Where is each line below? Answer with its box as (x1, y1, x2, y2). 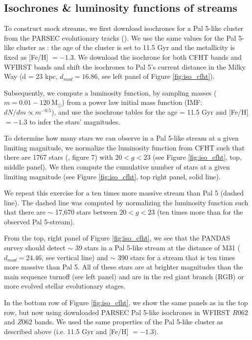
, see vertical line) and (42, 252, 108, 262)
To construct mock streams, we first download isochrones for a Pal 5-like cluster (4, 23, 244, 33)
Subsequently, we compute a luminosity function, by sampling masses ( (4, 87, 217, 97)
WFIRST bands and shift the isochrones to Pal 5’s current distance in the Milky (4, 61, 246, 72)
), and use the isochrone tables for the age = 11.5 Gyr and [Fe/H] (51, 106, 249, 117)
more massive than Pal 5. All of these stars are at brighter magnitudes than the (4, 262, 243, 272)
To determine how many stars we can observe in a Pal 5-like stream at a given (4, 133, 239, 143)
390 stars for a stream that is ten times (117, 252, 235, 262)
